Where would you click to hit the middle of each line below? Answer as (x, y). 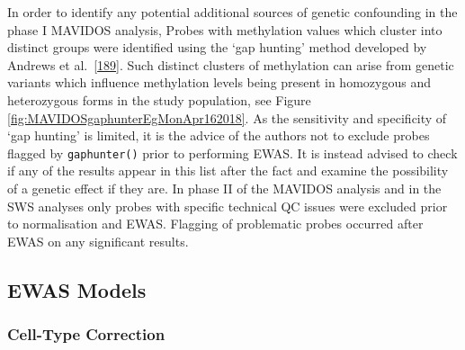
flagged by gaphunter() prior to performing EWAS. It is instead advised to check (232, 153)
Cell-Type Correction (86, 334)
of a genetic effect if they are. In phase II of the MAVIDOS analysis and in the (224, 188)
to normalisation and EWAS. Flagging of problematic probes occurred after (215, 224)
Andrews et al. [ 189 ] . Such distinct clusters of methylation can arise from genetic (231, 64)
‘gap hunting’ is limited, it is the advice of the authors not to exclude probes (219, 135)
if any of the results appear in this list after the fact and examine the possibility (228, 171)
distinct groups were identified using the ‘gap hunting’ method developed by (217, 47)
